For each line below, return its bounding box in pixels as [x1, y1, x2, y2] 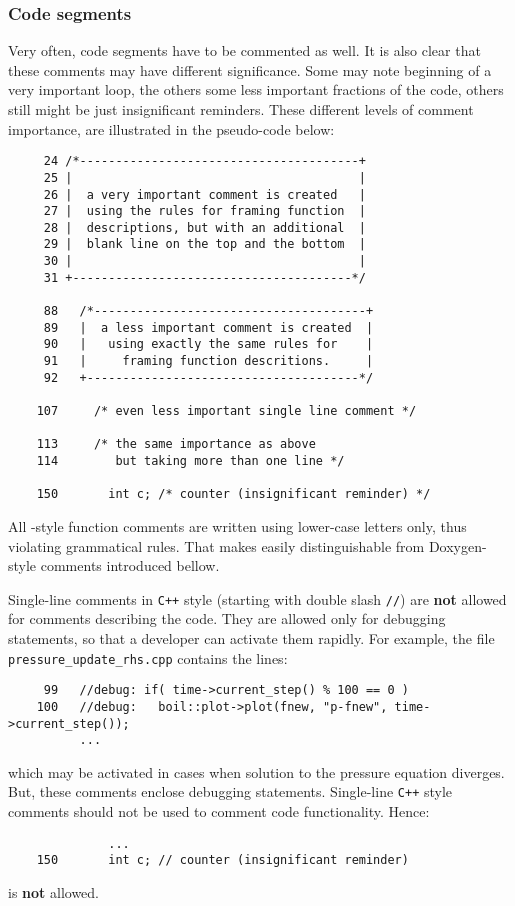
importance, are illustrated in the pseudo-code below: [8, 118, 335, 139]
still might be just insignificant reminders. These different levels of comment [8, 99, 474, 119]
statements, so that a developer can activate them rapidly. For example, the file [8, 628, 495, 648]
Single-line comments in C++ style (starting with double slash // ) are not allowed [8, 588, 507, 609]
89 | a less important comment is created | [43, 320, 374, 335]
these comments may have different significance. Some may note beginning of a [8, 59, 492, 80]
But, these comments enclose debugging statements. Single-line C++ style [8, 781, 453, 802]
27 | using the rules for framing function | [43, 204, 366, 219]
